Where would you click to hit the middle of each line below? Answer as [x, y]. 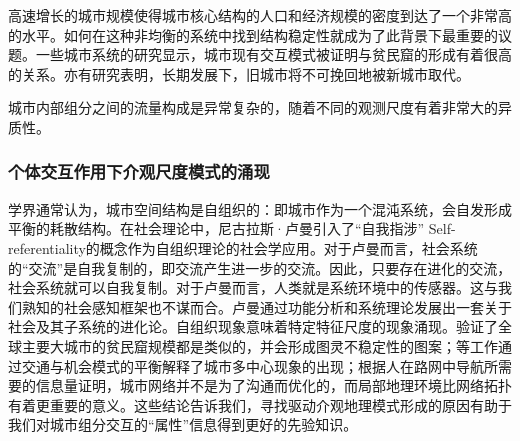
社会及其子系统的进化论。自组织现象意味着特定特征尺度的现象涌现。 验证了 [253, 326]
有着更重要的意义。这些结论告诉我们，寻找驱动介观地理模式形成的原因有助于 [260, 404]
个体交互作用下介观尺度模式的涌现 [139, 171]
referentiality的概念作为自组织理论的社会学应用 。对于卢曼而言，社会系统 [243, 247]
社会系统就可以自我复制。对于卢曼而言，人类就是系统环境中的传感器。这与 [253, 287]
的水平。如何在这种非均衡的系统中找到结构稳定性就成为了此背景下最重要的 [253, 34]
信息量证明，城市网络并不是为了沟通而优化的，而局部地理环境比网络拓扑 [273, 385]
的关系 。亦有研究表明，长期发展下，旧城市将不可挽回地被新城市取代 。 [239, 73]
